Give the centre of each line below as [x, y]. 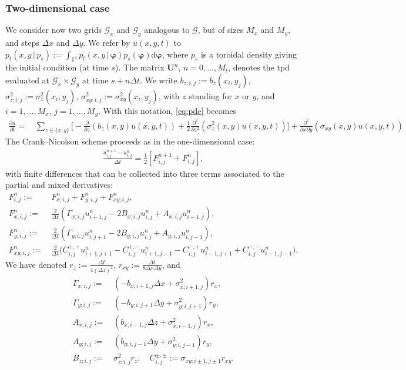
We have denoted [36, 264]
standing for [210, 96]
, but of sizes [221, 30]
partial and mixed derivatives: [59, 185]
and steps [22, 43]
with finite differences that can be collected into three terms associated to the [145, 173]
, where [175, 54]
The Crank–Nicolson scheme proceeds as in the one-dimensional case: [130, 141]
